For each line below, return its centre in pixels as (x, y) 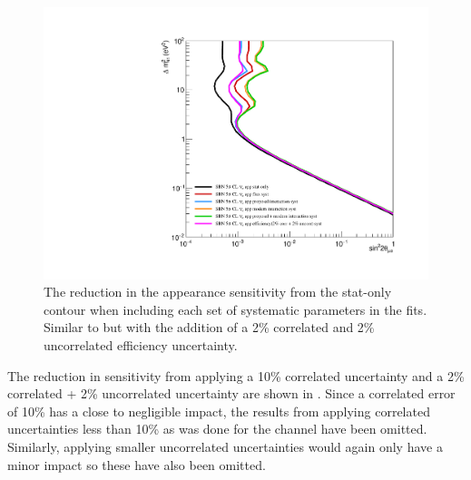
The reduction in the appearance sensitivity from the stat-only (218, 292)
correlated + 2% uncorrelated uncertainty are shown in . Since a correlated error (231, 393)
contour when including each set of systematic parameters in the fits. (235, 309)
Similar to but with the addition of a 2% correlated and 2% (209, 327)
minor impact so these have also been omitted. (137, 464)
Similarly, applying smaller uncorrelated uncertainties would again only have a (225, 446)
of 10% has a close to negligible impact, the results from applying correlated (219, 411)
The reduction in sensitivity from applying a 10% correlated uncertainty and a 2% (236, 375)
